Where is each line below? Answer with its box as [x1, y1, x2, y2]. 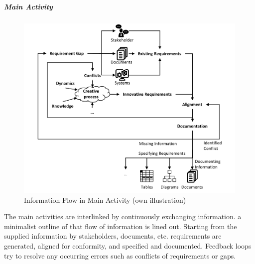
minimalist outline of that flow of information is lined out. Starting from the [4, 221, 237, 231]
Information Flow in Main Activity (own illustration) [24, 194, 186, 205]
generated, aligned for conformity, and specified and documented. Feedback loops [4, 241, 252, 251]
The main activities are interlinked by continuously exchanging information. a [4, 211, 242, 222]
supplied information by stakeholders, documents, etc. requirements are [4, 231, 222, 241]
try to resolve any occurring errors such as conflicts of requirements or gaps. [4, 250, 236, 261]
